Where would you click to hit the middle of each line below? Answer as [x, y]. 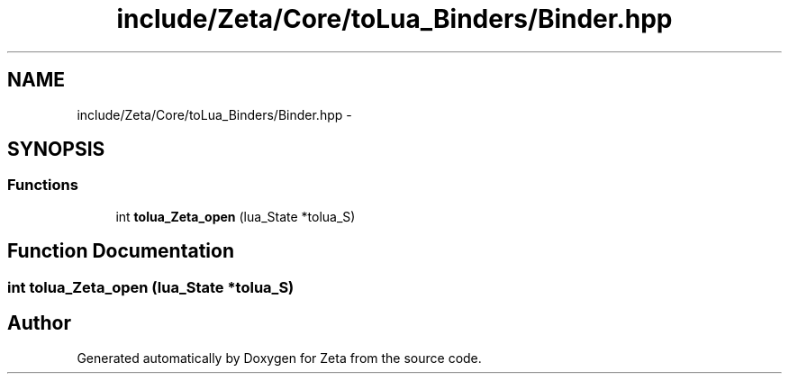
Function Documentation [121, 251]
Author [39, 323]
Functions [43, 185]
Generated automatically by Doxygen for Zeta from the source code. [279, 358]
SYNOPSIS [56, 150]
